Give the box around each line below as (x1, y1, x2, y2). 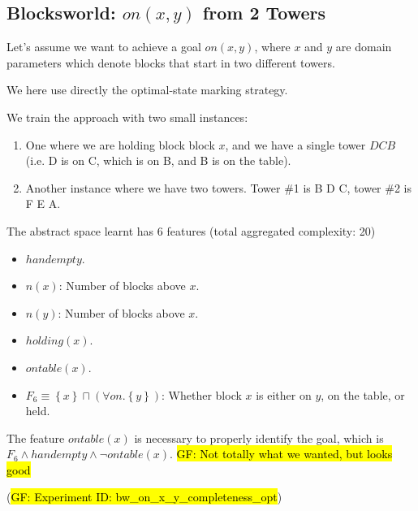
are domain (335, 38, 392, 55)
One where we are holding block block (25, 136, 215, 153)
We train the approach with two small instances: (6, 108, 248, 125)
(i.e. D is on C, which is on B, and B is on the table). (25, 152, 291, 169)
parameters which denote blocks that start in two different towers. (6, 54, 335, 71)
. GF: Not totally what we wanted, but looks (170, 445, 393, 462)
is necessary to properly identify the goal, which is (134, 429, 384, 446)
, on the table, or (321, 386, 405, 403)
